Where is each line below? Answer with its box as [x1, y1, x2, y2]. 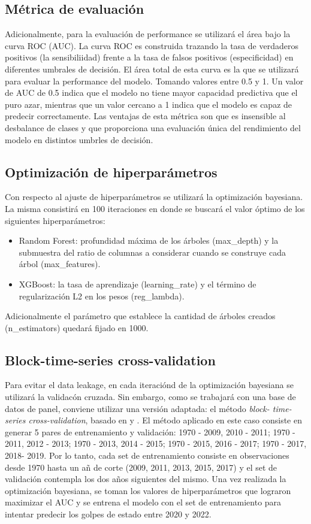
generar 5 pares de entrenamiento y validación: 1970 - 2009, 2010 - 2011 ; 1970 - [5, 425, 295, 438]
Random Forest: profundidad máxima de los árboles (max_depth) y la [19, 234, 279, 247]
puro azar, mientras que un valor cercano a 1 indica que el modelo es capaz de [5, 98, 292, 110]
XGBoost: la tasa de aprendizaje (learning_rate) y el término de [19, 277, 256, 290]
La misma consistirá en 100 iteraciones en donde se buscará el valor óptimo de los [5, 202, 305, 214]
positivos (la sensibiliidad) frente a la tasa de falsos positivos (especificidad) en [5, 51, 294, 63]
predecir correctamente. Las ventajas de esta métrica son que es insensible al [5, 110, 286, 122]
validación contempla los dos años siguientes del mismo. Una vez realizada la [5, 472, 286, 485]
